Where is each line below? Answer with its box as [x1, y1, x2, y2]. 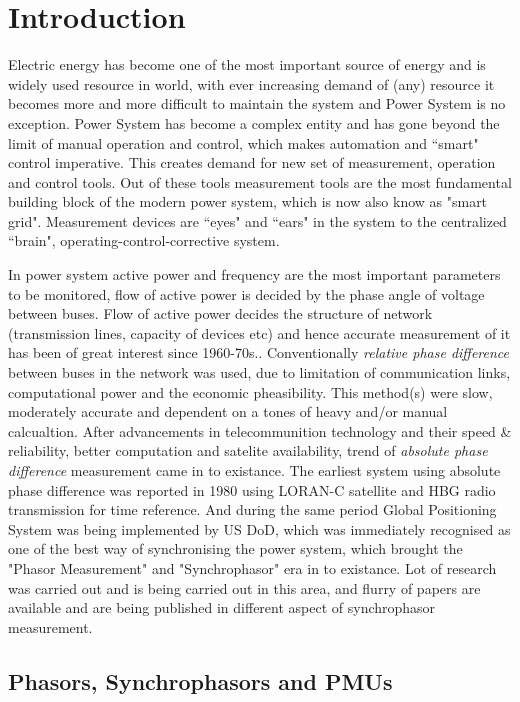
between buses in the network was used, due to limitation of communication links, [8, 362, 511, 383]
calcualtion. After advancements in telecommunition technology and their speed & [8, 420, 512, 441]
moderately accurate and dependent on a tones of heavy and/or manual [8, 401, 448, 422]
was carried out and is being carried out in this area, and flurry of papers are [8, 577, 481, 598]
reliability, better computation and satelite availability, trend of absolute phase [8, 440, 488, 461]
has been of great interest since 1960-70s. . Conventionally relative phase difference [8, 342, 510, 363]
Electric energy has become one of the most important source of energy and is [8, 54, 486, 75]
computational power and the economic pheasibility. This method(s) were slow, [8, 381, 493, 402]
